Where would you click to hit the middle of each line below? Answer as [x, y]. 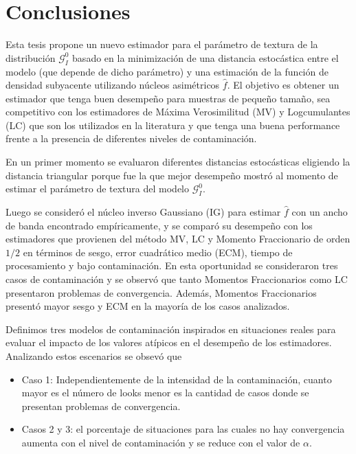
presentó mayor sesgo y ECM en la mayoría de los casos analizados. [148, 306]
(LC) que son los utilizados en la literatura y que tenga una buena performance [173, 125]
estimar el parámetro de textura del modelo [97, 189]
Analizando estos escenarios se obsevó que [94, 356]
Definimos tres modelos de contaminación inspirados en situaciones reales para [171, 329]
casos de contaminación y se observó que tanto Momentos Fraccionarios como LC [177, 279]
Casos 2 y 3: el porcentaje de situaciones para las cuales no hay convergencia [183, 429]
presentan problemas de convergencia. [101, 406]
